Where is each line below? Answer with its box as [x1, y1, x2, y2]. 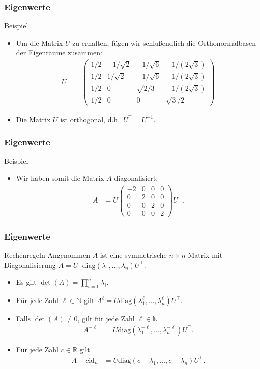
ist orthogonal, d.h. [60, 114, 120, 124]
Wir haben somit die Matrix [16, 173, 104, 183]
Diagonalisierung [4, 259, 56, 270]
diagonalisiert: [114, 173, 158, 183]
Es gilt [16, 277, 37, 287]
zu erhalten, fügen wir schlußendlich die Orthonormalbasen [72, 37, 256, 48]
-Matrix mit [185, 250, 223, 260]
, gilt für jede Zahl [77, 313, 135, 324]
